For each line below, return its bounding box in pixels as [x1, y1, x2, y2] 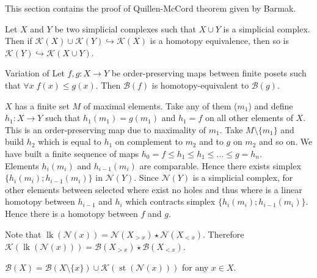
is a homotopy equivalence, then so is [150, 34, 289, 47]
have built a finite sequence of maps [5, 147, 139, 159]
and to [199, 135, 224, 148]
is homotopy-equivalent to [151, 78, 249, 91]
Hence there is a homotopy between [5, 207, 138, 219]
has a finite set [15, 99, 70, 112]
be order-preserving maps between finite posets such [111, 67, 307, 79]
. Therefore [203, 227, 244, 240]
